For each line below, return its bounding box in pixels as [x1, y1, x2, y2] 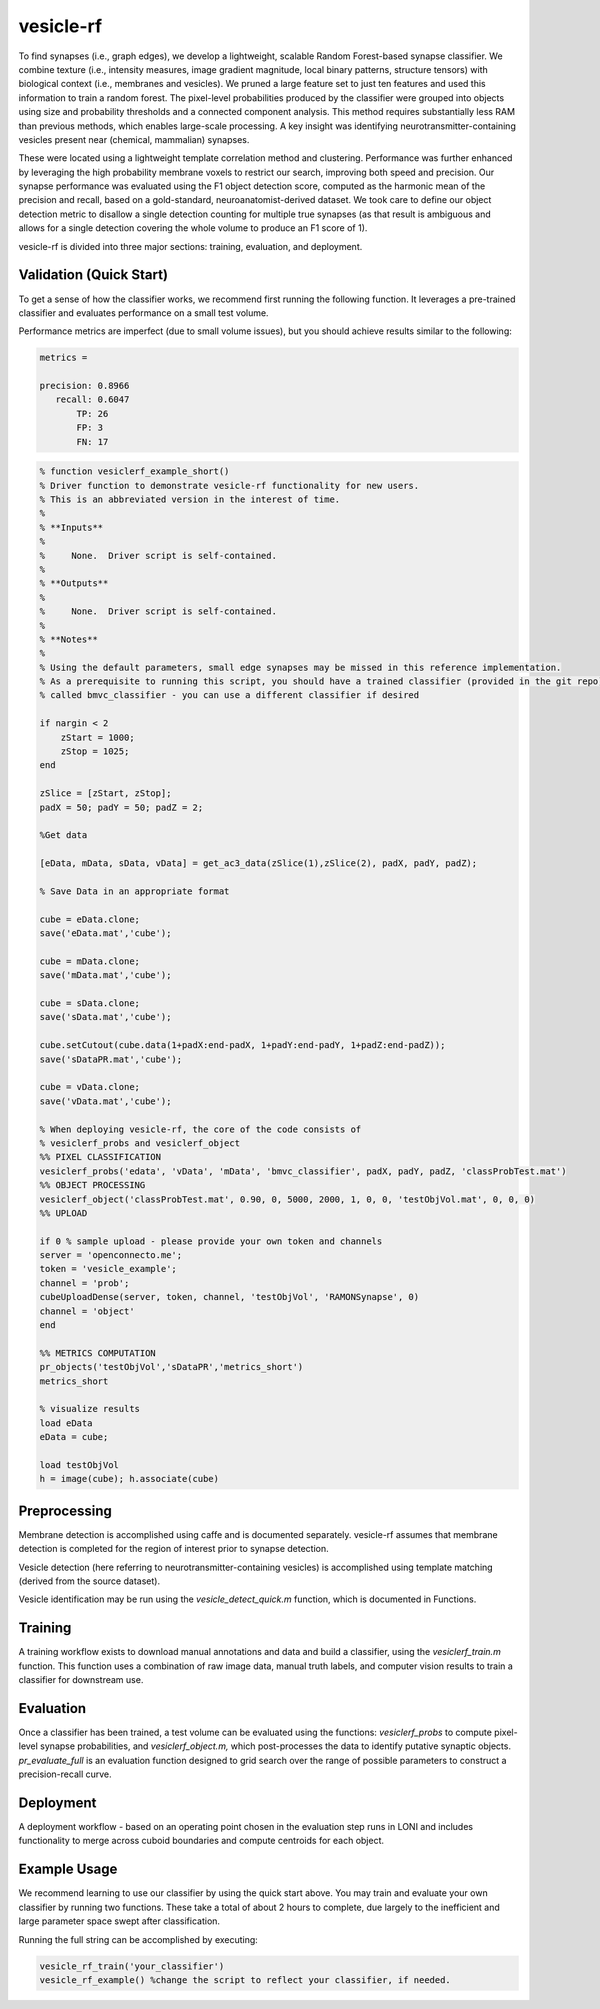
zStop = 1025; [60, 746, 130, 757]
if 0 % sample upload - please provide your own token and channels [39, 1235, 383, 1247]
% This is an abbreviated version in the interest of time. [39, 494, 341, 505]
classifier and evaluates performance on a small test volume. [18, 306, 269, 319]
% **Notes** [39, 633, 99, 645]
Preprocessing [18, 1502, 112, 1519]
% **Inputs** [39, 521, 104, 533]
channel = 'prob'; [39, 1277, 130, 1289]
